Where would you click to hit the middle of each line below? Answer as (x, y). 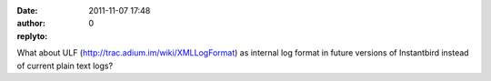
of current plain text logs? (65, 66)
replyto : (32, 35)
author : (31, 24)
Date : (27, 10)
